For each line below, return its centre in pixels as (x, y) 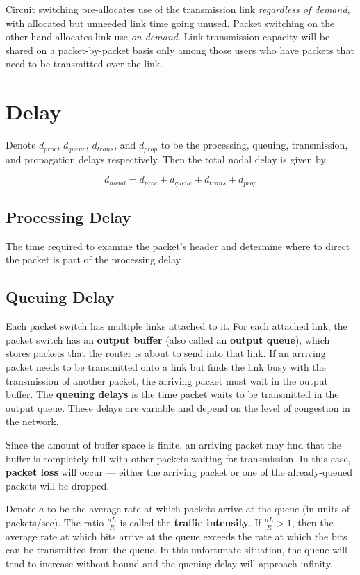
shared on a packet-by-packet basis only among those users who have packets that (180, 50)
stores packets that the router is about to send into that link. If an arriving (166, 353)
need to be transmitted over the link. (84, 64)
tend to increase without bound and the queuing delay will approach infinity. (169, 563)
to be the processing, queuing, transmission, (254, 145)
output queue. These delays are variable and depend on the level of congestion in (178, 407)
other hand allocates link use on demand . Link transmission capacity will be (168, 36)
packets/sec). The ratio (55, 522)
